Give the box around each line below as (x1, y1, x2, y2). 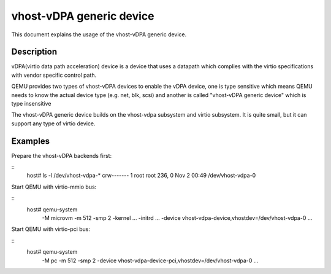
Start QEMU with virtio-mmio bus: (11, 183, 97, 190)
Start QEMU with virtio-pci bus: (11, 225, 90, 233)
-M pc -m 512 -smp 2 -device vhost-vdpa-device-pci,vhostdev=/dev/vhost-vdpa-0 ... (42, 257, 259, 264)
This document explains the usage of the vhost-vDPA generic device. (11, 31, 187, 38)
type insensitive (11, 100, 51, 108)
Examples (11, 136, 50, 146)
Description (11, 47, 58, 57)
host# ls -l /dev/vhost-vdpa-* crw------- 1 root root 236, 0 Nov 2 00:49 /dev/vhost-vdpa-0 (26, 172, 256, 179)
